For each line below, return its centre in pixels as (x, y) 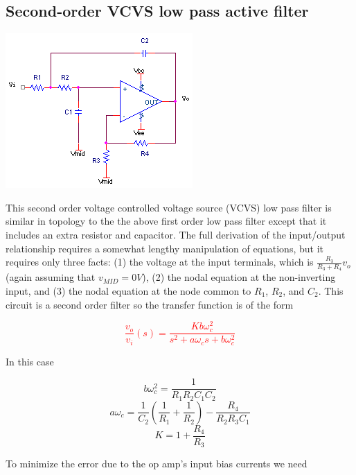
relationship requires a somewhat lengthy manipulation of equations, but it (164, 248)
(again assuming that (51, 277)
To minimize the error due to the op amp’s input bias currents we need (157, 464)
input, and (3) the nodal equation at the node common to (128, 291)
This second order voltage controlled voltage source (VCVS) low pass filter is (169, 207)
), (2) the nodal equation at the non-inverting (239, 277)
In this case (30, 361)
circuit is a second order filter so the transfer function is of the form (150, 304)
